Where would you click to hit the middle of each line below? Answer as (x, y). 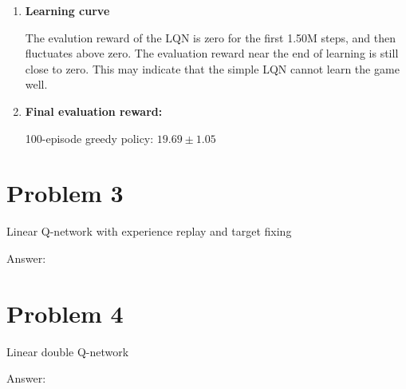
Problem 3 (65, 193)
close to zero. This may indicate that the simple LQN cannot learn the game (212, 68)
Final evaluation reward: (94, 111)
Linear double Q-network (68, 351)
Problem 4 (65, 313)
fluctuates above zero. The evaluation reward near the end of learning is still (212, 53)
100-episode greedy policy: (89, 138)
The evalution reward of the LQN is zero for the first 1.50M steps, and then (211, 37)
